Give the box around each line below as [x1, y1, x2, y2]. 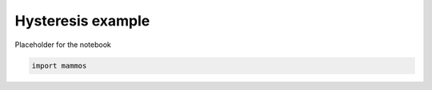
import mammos [31, 61, 87, 70]
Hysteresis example [14, 12, 150, 29]
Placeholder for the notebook [14, 40, 112, 49]
